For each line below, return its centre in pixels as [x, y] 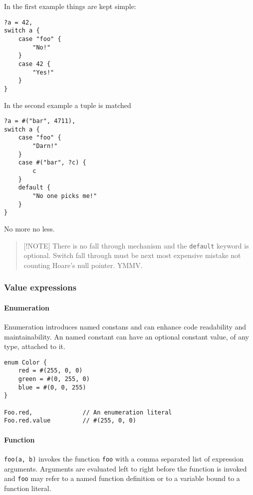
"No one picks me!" [65, 196]
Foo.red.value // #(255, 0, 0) [70, 421]
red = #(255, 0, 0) [50, 371]
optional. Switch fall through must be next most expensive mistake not [132, 255]
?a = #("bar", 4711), [40, 121]
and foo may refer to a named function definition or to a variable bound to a [122, 478]
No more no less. [29, 228]
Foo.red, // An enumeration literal [88, 412]
